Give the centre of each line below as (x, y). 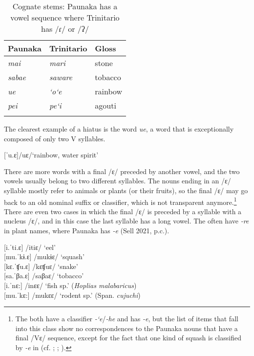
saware (61, 77)
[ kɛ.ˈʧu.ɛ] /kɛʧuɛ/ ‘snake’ (41, 266)
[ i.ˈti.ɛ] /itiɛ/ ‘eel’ (30, 247)
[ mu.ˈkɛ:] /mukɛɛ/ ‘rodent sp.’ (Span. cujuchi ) (72, 295)
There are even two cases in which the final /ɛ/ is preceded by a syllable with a (123, 211)
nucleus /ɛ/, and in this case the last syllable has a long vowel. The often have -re (127, 221)
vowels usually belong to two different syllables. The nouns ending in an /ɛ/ (117, 181)
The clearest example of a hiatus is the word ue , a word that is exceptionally (119, 129)
